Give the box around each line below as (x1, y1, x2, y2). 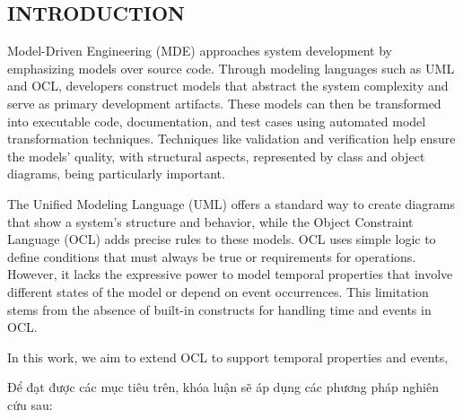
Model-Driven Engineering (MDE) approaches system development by (7, 41, 392, 60)
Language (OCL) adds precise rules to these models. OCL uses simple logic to (7, 230, 436, 248)
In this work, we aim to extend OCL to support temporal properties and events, (7, 347, 449, 366)
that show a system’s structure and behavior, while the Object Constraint (7, 212, 414, 231)
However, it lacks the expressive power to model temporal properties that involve (7, 265, 453, 283)
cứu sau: (7, 395, 53, 414)
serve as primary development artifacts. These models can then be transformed (7, 93, 441, 112)
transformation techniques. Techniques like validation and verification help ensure (7, 129, 456, 148)
